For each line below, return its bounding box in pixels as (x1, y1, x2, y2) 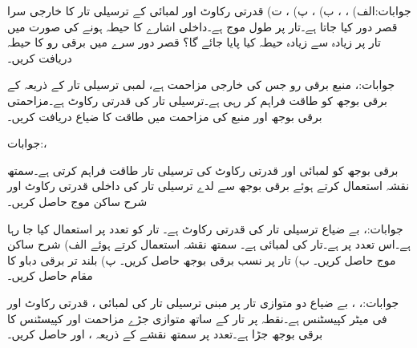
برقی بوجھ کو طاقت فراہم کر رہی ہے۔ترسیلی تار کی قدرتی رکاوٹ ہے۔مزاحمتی (7, 91, 387, 108)
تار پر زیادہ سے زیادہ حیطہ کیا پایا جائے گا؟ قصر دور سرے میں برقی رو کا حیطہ (7, 34, 381, 51)
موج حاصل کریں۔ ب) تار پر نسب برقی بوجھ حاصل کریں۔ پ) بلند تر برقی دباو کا (7, 251, 396, 268)
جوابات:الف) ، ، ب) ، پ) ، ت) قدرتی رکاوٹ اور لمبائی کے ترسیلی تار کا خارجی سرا (7, 2, 411, 18)
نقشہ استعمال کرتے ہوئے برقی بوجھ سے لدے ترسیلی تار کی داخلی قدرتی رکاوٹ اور (7, 177, 410, 194)
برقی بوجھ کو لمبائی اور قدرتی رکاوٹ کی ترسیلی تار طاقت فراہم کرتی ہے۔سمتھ (7, 161, 399, 178)
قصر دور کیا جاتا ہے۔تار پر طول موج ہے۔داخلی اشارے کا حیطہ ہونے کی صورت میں (7, 18, 398, 34)
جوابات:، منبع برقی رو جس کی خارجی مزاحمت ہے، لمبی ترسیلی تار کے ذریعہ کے (7, 76, 395, 93)
